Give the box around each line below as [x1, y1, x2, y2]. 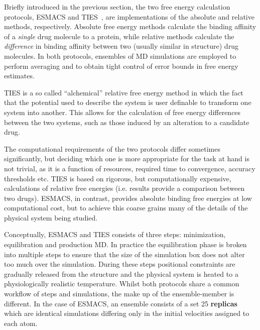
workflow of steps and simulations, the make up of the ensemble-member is [4, 288, 234, 299]
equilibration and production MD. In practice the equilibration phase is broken [4, 239, 247, 250]
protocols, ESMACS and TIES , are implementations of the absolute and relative [4, 11, 254, 22]
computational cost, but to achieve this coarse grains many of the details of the [4, 202, 248, 213]
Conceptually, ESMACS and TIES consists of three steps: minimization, [4, 229, 226, 240]
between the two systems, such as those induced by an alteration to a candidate [4, 117, 249, 127]
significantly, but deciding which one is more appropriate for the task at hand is [4, 153, 249, 164]
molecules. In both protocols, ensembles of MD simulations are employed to [4, 50, 236, 61]
